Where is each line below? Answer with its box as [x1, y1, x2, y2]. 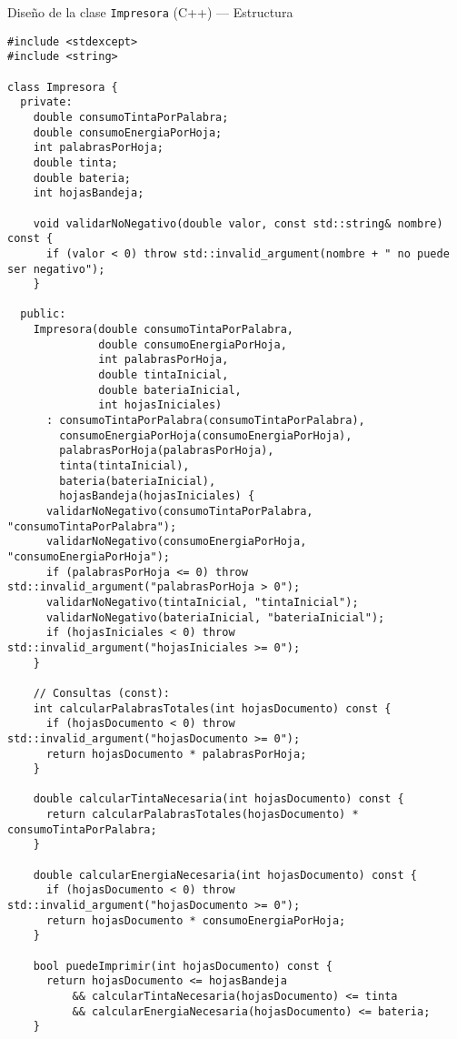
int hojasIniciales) [98, 398, 223, 412]
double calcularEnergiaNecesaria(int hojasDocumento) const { [33, 868, 418, 882]
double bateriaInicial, [98, 383, 242, 397]
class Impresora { [7, 80, 118, 94]
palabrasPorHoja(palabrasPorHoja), [59, 444, 274, 458]
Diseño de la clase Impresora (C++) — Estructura [7, 3, 293, 21]
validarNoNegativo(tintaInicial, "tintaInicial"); [45, 595, 359, 609]
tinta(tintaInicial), [59, 459, 190, 473]
